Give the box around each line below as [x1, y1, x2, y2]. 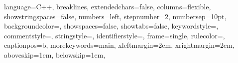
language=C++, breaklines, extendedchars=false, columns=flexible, [4, 1, 211, 11]
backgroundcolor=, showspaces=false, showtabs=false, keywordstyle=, [4, 21, 219, 31]
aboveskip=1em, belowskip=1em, [4, 49, 106, 60]
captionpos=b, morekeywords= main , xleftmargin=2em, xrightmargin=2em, [4, 40, 235, 50]
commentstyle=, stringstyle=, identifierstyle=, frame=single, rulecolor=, [4, 30, 225, 40]
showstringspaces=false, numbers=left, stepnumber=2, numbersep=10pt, [4, 11, 227, 21]
